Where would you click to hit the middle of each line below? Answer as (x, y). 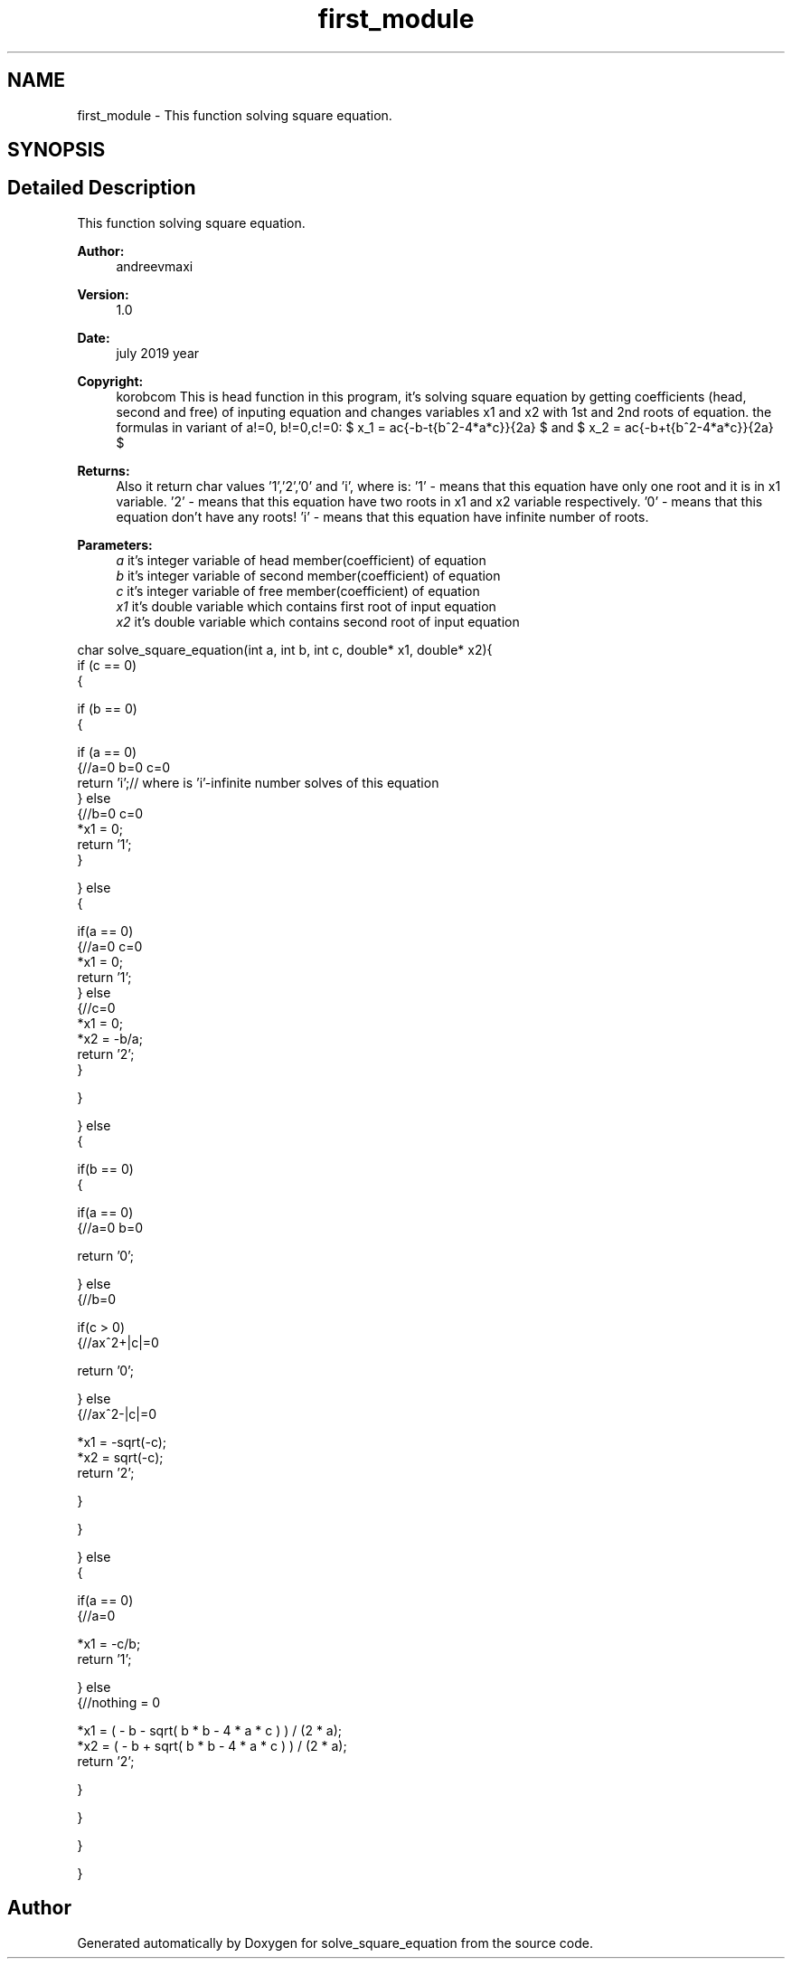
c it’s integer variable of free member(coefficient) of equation (298, 591)
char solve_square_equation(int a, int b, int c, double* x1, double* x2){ (285, 649)
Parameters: (115, 544)
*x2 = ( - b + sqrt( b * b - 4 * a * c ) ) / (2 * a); (212, 1745)
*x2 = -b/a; (110, 1038)
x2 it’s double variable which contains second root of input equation (318, 621)
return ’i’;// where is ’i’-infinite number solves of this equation (258, 782)
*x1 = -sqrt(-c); (122, 1441)
